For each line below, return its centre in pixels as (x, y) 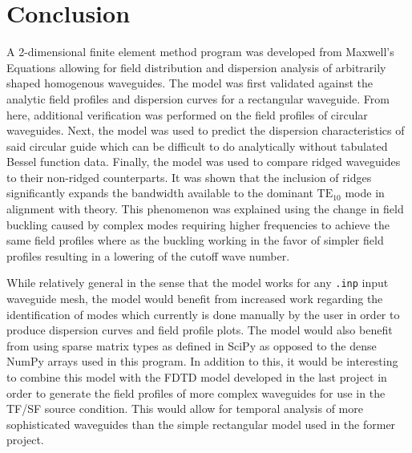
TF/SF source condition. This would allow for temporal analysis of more (185, 409)
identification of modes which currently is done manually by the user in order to (203, 314)
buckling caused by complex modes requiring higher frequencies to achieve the (198, 224)
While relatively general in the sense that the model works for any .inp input (198, 283)
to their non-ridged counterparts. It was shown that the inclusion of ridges (189, 177)
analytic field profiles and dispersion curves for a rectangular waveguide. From (198, 98)
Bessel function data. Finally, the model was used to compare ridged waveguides (204, 162)
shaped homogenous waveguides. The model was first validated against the (190, 83)
